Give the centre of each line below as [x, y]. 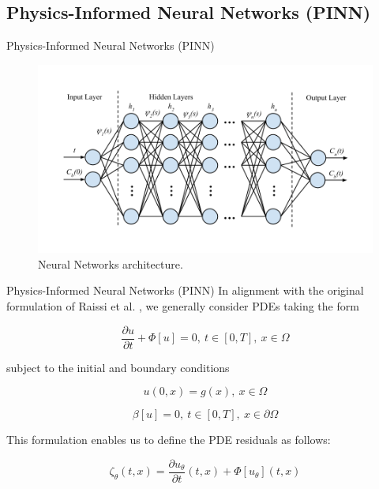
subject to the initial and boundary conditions [118, 367]
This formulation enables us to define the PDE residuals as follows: [169, 440]
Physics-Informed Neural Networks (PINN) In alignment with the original [185, 290]
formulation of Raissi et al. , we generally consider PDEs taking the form [183, 306]
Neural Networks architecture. [111, 263]
